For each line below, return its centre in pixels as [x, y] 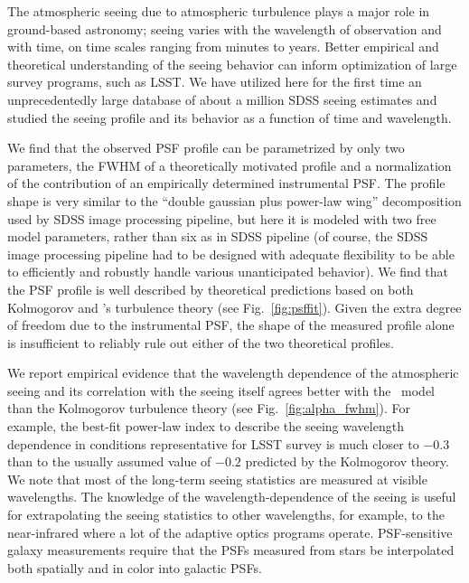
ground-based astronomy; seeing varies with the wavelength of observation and [225, 28]
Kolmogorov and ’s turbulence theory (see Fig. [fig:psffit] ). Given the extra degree [234, 307]
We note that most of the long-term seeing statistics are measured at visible [217, 479]
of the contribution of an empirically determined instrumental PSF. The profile [226, 183]
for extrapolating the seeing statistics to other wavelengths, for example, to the [226, 515]
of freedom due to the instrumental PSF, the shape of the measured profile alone [231, 325]
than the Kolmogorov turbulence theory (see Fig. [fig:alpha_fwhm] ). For [209, 408]
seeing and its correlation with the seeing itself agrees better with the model [221, 390]
